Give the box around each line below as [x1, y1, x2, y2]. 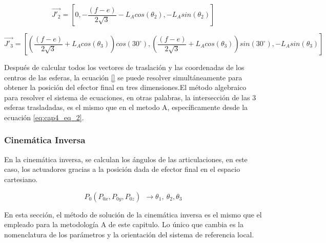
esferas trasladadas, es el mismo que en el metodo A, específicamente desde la [4, 102, 248, 113]
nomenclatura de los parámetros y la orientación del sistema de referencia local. [4, 229, 254, 239]
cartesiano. [4, 173, 38, 184]
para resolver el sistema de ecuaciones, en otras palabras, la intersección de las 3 [4, 92, 256, 102]
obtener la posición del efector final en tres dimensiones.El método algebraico [4, 82, 247, 93]
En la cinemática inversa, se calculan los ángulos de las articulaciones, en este [4, 153, 248, 164]
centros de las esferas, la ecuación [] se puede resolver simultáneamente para [4, 72, 242, 82]
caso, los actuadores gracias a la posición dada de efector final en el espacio [4, 164, 240, 174]
